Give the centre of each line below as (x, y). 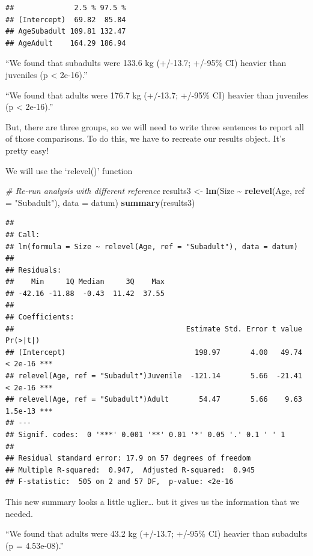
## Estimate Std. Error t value (154, 329)
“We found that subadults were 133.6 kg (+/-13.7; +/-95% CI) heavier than (146, 63)
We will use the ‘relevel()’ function (69, 170)
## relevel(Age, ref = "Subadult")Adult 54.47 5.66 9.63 (154, 400)
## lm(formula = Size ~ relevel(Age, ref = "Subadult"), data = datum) (152, 246)
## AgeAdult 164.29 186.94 (66, 43)
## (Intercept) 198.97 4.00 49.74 (154, 352)
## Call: (23, 234)
